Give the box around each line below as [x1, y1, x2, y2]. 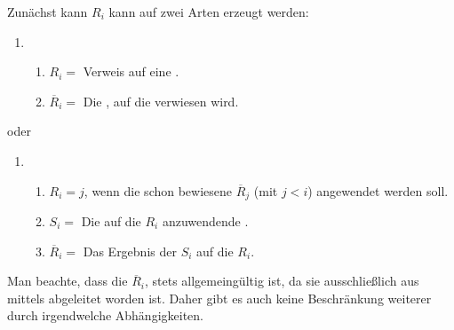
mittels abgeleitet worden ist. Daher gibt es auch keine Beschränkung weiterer [7, 288, 432, 307]
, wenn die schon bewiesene [84, 181, 233, 200]
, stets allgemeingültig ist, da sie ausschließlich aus [144, 271, 419, 290]
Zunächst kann [7, 3, 88, 20]
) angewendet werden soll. [307, 181, 449, 200]
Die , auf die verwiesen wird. [83, 91, 239, 110]
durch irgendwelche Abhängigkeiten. [7, 306, 203, 325]
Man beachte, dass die [7, 271, 128, 290]
